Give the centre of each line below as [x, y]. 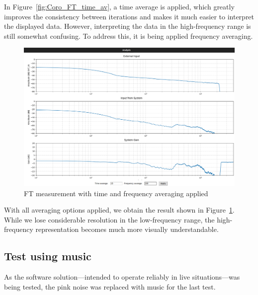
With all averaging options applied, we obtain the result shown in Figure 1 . [119, 210]
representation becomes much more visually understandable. [127, 229]
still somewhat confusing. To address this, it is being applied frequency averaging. [129, 36]
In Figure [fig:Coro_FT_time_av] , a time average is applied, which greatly [119, 6]
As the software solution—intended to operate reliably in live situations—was [122, 277]
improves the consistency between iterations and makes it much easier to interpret [129, 16]
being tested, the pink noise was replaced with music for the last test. [110, 286]
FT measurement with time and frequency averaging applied [116, 193]
